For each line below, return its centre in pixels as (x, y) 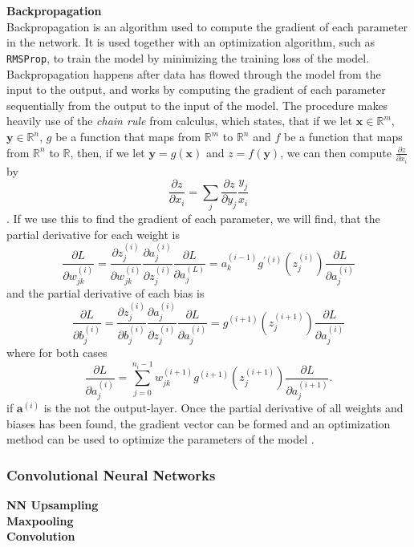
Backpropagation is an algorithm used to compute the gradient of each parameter (207, 26)
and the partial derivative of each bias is (106, 293)
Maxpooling (40, 520)
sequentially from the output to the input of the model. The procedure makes (197, 105)
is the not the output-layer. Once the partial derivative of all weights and (223, 408)
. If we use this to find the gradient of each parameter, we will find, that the (193, 218)
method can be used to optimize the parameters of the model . (160, 439)
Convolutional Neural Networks (111, 474)
